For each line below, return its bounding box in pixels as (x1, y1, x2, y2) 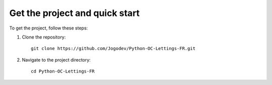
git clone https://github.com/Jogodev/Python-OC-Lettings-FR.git (31, 45, 196, 51)
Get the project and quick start (9, 7, 140, 18)
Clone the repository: (22, 34, 66, 40)
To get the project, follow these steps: (9, 25, 88, 31)
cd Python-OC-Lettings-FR (31, 68, 95, 74)
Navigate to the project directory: (22, 56, 91, 62)
